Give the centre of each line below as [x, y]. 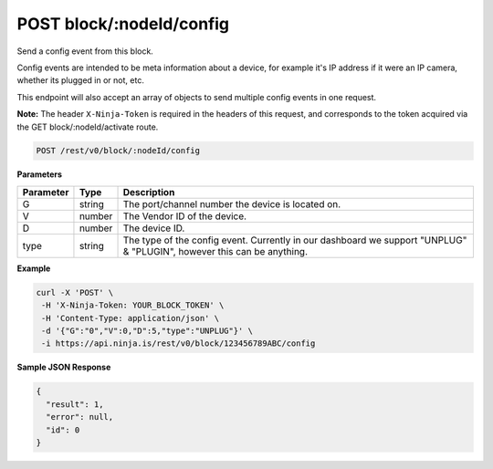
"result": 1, [75, 404]
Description [149, 192]
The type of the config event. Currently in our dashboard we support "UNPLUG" [295, 240]
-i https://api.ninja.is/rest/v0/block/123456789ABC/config [178, 344]
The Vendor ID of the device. [184, 216]
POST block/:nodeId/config [123, 24]
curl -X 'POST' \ [75, 292]
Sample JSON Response [64, 367]
